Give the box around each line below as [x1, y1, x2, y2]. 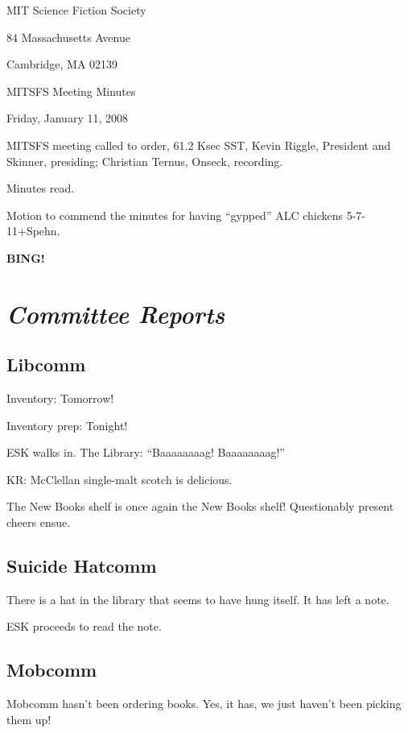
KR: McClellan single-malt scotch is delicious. [6, 470, 233, 487]
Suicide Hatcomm [6, 553, 157, 578]
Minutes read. [6, 180, 75, 197]
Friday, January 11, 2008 [6, 110, 129, 126]
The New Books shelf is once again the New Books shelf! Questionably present [6, 498, 394, 515]
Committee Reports [6, 296, 225, 330]
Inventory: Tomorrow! [6, 390, 114, 407]
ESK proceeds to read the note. [6, 618, 162, 635]
